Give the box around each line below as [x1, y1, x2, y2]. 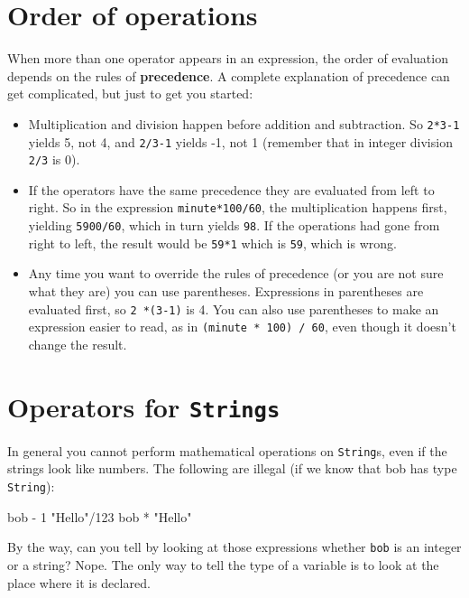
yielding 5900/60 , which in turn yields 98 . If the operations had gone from [28, 216, 440, 235]
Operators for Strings [7, 388, 280, 425]
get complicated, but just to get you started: [7, 84, 253, 103]
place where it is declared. [7, 573, 151, 592]
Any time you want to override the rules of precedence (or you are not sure [28, 264, 444, 283]
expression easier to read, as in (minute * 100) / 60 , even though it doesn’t [28, 317, 456, 336]
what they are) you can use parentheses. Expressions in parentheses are [28, 282, 424, 301]
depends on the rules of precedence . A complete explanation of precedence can [7, 66, 450, 85]
